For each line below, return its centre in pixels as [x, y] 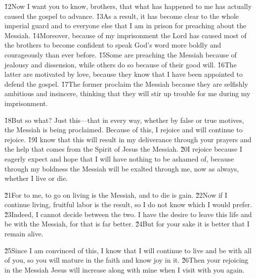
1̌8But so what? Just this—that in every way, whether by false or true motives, [124, 120]
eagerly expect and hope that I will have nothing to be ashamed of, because [119, 158]
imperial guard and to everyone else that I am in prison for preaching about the [126, 26]
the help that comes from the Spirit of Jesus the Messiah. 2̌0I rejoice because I [123, 149]
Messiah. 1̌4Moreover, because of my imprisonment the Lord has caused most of [126, 35]
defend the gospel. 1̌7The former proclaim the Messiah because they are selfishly [126, 83]
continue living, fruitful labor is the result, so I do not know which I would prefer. [128, 204]
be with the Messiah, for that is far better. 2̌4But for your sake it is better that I [127, 224]
